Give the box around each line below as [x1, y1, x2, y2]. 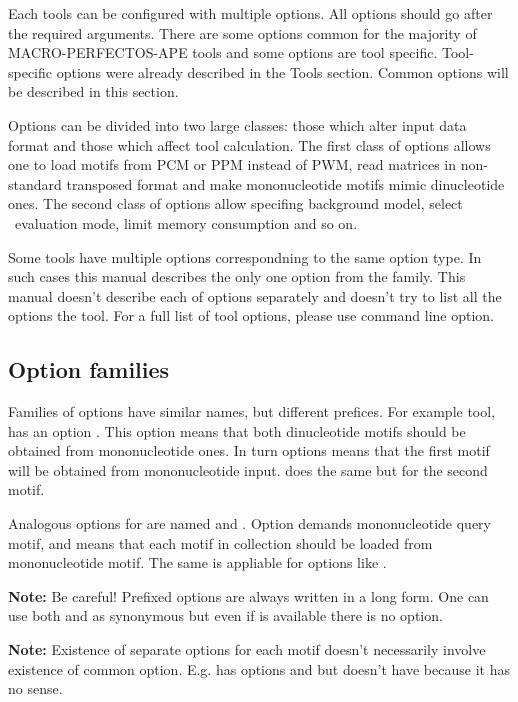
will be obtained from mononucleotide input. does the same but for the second [8, 459, 488, 480]
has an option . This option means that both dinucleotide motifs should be [8, 420, 466, 441]
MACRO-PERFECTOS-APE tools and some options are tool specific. [8, 42, 438, 63]
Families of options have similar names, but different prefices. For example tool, [8, 401, 496, 422]
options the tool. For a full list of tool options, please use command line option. [8, 305, 494, 326]
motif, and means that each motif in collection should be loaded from [8, 532, 433, 553]
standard [8, 173, 62, 194]
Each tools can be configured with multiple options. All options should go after [8, 3, 493, 23]
